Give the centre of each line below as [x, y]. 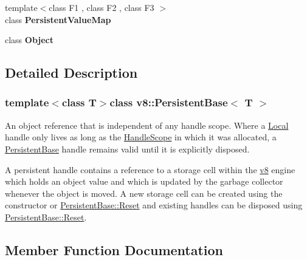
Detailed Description [71, 73]
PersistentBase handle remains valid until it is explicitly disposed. [127, 149]
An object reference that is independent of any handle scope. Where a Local [147, 125]
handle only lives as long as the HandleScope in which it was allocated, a [141, 137]
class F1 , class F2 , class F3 [102, 7]
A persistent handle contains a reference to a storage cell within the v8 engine [150, 169]
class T [79, 102]
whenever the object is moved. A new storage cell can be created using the [144, 193]
